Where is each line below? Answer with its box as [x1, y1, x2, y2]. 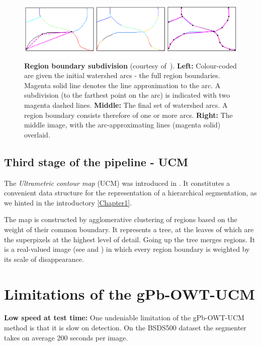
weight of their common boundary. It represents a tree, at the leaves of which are [4, 224, 254, 234]
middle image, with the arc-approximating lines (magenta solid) [24, 119, 221, 130]
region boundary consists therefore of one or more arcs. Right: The [24, 109, 233, 120]
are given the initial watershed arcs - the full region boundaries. [24, 70, 220, 81]
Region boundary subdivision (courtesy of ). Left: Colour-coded [24, 60, 237, 71]
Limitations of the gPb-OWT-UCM [4, 283, 255, 304]
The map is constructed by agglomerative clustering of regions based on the [4, 214, 237, 225]
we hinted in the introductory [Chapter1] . [4, 197, 132, 207]
